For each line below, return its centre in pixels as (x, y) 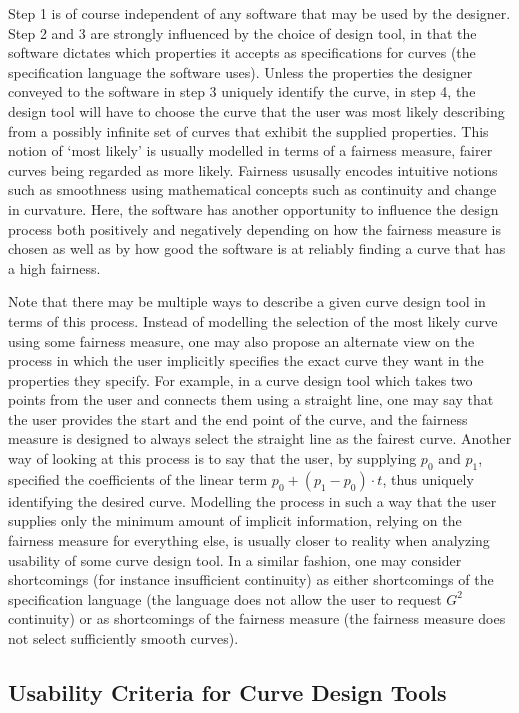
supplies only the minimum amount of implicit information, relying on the (235, 520)
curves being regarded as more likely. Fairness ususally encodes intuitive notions (253, 169)
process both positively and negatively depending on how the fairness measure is (254, 228)
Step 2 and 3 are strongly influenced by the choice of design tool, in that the (242, 32)
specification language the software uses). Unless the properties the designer (240, 71)
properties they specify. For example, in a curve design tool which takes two (240, 379)
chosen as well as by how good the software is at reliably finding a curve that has (257, 248)
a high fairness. (54, 267)
